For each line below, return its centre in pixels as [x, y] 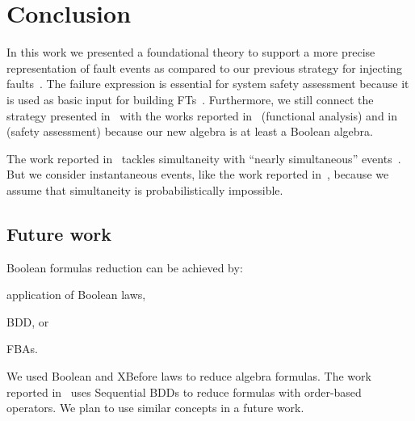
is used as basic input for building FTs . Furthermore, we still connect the [190, 99]
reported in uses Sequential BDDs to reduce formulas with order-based [184, 392]
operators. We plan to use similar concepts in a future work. [155, 408]
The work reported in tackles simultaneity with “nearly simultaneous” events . [204, 158]
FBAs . [22, 349]
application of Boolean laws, [76, 295]
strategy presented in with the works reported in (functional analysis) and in [202, 115]
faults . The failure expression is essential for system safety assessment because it [208, 84]
